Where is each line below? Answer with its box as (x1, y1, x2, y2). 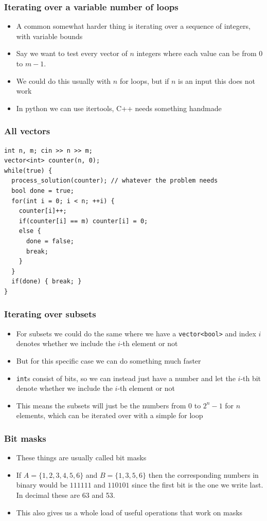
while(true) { (4, 167, 52, 174)
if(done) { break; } (11, 278, 82, 285)
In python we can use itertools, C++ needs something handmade (16, 102, 222, 113)
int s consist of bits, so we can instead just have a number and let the (16, 372, 236, 383)
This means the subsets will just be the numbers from (16, 400, 186, 410)
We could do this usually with (16, 75, 111, 86)
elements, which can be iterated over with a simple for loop (16, 410, 203, 421)
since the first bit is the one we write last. (132, 479, 263, 490)
